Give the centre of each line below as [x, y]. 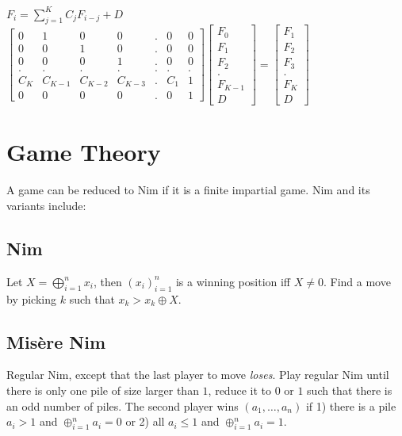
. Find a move [357, 281]
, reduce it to [239, 390]
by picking [32, 298]
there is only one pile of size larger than [103, 390]
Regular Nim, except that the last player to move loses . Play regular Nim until [198, 375]
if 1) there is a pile [351, 405]
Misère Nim [56, 341]
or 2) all [145, 421]
